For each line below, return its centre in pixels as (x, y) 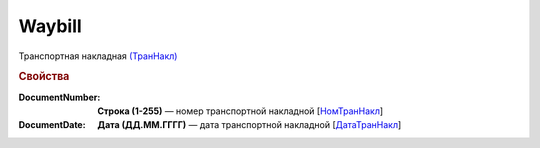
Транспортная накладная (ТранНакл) (98, 56)
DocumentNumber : (59, 97)
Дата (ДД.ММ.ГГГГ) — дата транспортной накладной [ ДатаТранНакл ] (249, 125)
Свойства (44, 77)
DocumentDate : (52, 125)
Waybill (50, 26)
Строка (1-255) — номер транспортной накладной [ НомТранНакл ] (240, 111)
